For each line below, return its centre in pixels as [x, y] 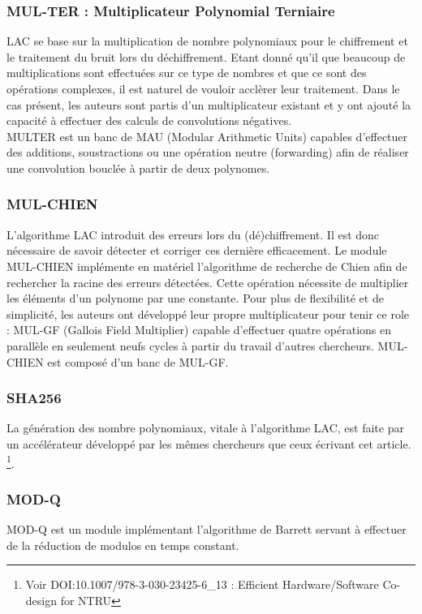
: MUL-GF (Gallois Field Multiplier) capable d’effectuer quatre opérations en [199, 330]
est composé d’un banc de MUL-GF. [138, 361]
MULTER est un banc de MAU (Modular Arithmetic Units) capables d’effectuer [207, 136]
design [41, 600]
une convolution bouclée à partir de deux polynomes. [138, 167]
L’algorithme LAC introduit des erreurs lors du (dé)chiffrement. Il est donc [193, 234]
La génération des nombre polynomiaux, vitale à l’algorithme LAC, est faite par [205, 428]
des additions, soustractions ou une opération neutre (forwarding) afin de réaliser [208, 152]
